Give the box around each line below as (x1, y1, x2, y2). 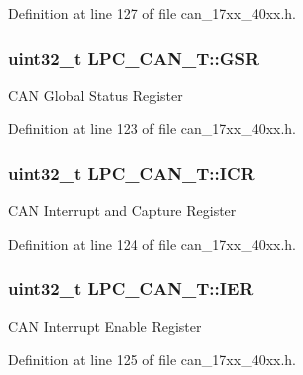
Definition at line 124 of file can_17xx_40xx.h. (8, 233, 297, 254)
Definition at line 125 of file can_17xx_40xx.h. (8, 349, 297, 370)
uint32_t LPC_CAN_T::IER (8, 276, 254, 301)
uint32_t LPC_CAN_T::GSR (8, 45, 260, 70)
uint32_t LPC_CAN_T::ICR (8, 160, 255, 185)
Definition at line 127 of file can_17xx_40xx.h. (8, 3, 297, 23)
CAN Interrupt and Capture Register (8, 200, 237, 221)
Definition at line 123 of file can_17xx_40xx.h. (8, 118, 297, 139)
